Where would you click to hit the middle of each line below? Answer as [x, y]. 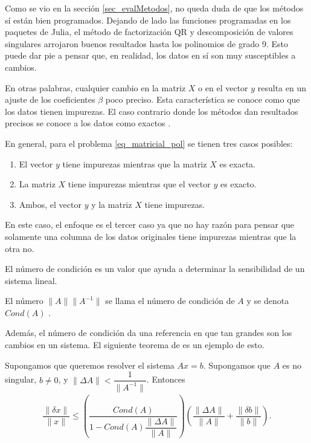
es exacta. [237, 163]
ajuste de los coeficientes [50, 99]
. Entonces [166, 379]
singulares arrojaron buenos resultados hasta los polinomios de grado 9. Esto [146, 43]
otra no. [20, 248]
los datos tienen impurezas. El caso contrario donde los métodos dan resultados [152, 111]
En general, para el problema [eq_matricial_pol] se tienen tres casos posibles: [149, 143]
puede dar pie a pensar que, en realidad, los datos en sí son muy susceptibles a [150, 55]
